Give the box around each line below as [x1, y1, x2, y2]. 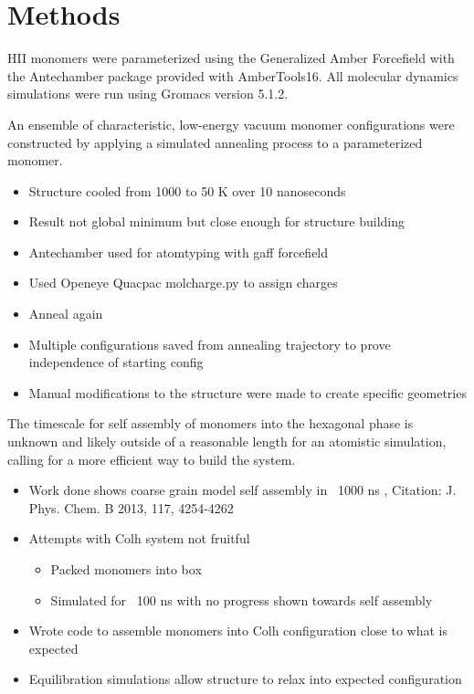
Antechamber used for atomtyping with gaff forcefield [28, 242, 329, 261]
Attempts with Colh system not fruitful [28, 529, 250, 548]
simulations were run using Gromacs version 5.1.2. [7, 84, 289, 103]
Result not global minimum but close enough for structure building [28, 212, 406, 231]
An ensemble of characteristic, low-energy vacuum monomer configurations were [7, 114, 455, 133]
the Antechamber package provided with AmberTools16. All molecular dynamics [7, 66, 458, 85]
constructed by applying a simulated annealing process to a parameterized [7, 132, 423, 152]
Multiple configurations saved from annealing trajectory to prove [28, 334, 391, 353]
